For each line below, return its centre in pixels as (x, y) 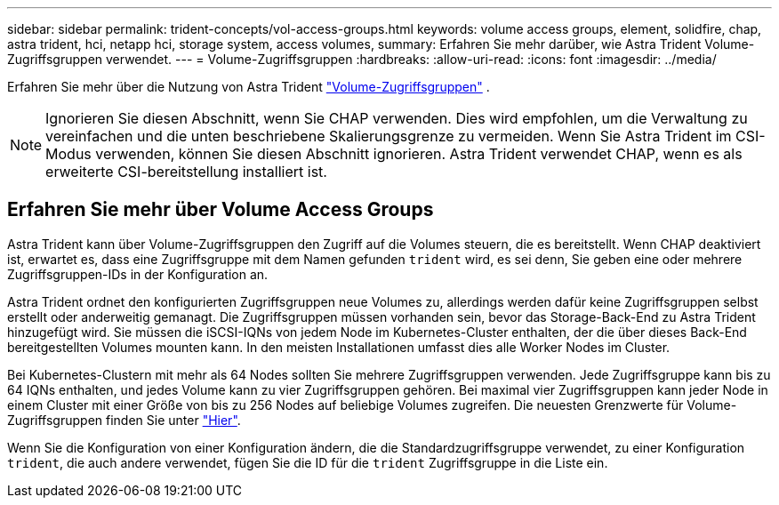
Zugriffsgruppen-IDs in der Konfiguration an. (138, 274)
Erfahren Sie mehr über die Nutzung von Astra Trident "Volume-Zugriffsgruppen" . (249, 87)
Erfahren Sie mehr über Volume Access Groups (221, 210)
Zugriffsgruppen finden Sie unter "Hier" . (124, 420)
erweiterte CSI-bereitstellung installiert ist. (186, 172)
